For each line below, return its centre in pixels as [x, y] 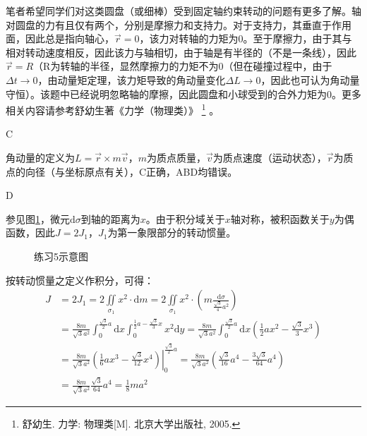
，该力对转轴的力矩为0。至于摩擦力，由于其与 [246, 38]
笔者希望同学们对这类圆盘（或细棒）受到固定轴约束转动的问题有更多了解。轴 [183, 11]
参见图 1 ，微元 [38, 218]
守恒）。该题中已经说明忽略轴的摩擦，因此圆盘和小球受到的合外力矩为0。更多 [183, 93]
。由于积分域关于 [185, 218]
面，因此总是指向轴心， [60, 38]
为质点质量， [176, 157]
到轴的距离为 [110, 218]
